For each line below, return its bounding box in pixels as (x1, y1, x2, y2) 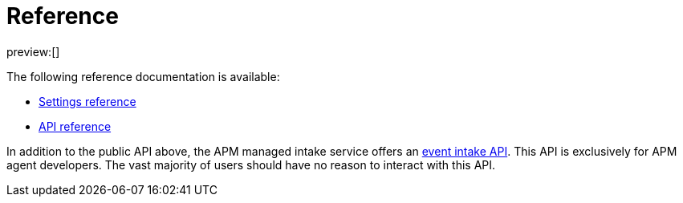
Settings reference (39, 94, 136, 108)
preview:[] (6, 44, 60, 59)
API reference (39, 119, 112, 133)
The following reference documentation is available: (6, 69, 280, 83)
